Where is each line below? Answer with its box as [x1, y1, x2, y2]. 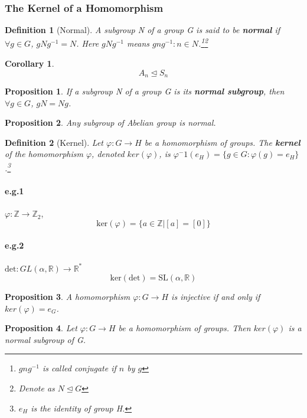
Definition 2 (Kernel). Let [5, 136, 103, 148]
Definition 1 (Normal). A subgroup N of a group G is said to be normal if [5, 24, 280, 36]
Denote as [18, 382, 55, 394]
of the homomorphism [5, 148, 83, 160]
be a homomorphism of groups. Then [118, 322, 251, 334]
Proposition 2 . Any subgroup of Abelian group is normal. [5, 116, 216, 129]
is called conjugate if [42, 362, 116, 374]
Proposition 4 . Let [5, 322, 77, 334]
